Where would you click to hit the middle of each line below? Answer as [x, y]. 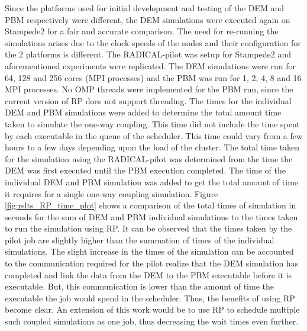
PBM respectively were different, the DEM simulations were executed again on [148, 19]
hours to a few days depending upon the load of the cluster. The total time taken [152, 147]
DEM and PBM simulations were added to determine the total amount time [143, 112]
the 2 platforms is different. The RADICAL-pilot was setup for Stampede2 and [148, 54]
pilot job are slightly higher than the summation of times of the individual [140, 240]
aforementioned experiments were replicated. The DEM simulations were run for [151, 65]
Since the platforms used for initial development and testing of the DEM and [145, 8]
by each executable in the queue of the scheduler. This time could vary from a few [154, 135]
